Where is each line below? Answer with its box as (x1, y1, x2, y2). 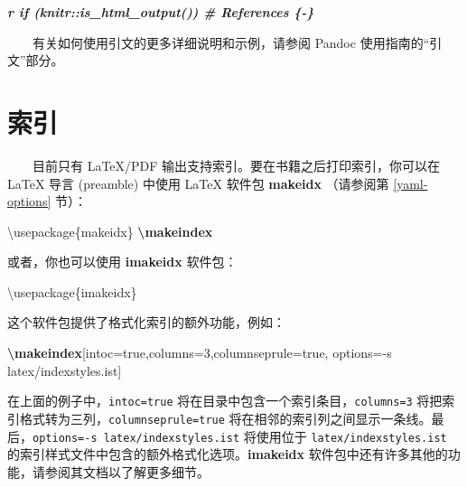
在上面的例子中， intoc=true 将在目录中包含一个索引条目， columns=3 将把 (7, 391, 443, 410)
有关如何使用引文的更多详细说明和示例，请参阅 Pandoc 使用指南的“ (33, 33, 430, 52)
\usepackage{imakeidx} (7, 282, 137, 301)
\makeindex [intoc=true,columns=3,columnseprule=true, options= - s (7, 343, 392, 362)
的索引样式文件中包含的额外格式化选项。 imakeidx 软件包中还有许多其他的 (7, 445, 448, 464)
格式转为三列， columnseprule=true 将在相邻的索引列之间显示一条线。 (19, 408, 432, 427)
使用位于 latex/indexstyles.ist (256, 426, 447, 445)
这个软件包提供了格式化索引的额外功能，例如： (7, 313, 285, 332)
